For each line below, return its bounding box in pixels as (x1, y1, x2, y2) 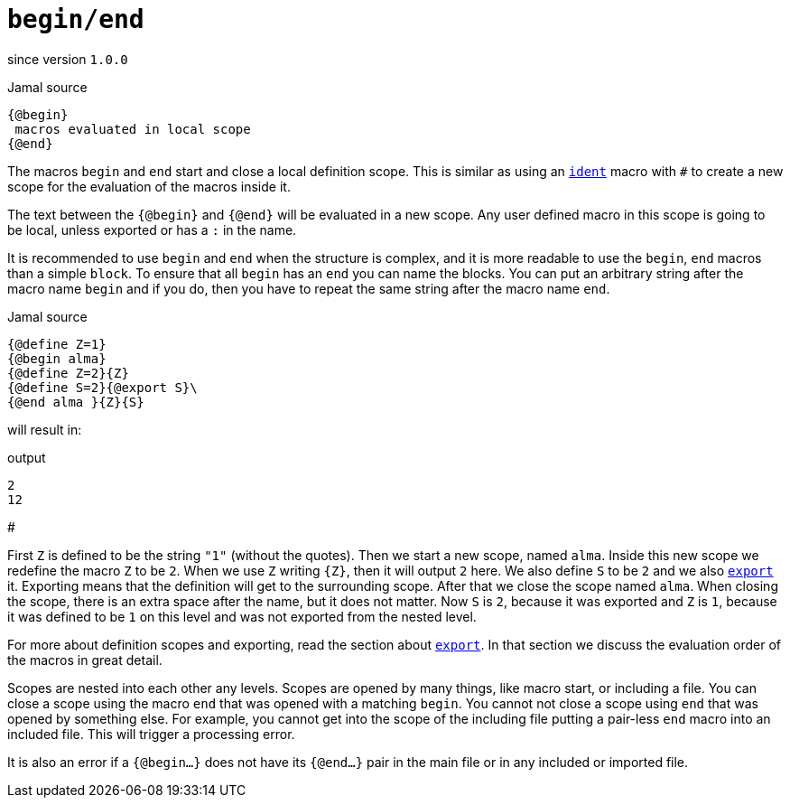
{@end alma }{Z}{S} (7, 394, 144, 409)
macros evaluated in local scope (14, 121, 251, 136)
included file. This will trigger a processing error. (7, 725, 295, 742)
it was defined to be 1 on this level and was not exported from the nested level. (7, 608, 477, 624)
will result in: (7, 421, 82, 437)
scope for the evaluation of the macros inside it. (7, 178, 291, 194)
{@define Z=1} (7, 336, 107, 351)
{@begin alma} (7, 351, 107, 366)
